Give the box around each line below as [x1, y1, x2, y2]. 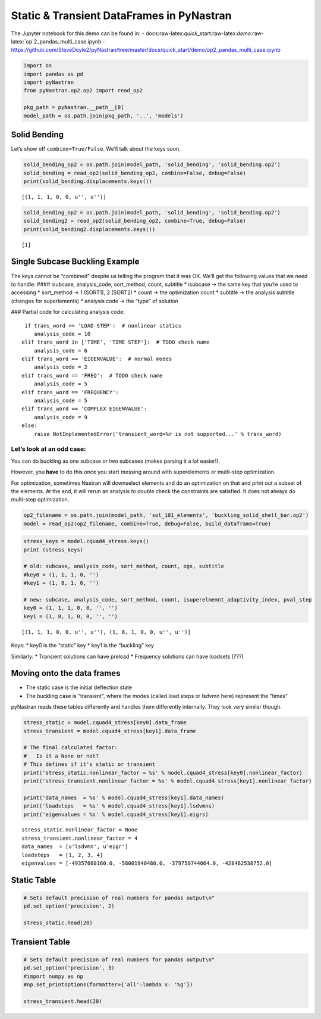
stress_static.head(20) [23, 920, 93, 926]
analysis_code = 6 [33, 347, 88, 354]
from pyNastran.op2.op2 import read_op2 [23, 87, 143, 94]
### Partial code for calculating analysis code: [11, 308, 125, 316]
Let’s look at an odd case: [11, 445, 86, 453]
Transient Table [11, 937, 71, 947]
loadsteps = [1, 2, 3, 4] [21, 852, 103, 858]
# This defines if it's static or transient [23, 761, 156, 768]
